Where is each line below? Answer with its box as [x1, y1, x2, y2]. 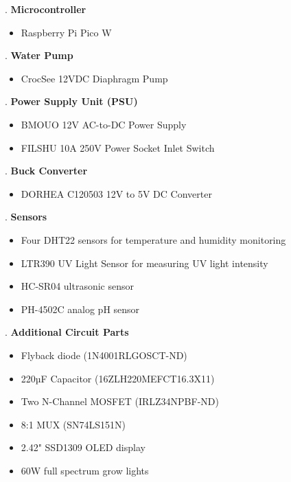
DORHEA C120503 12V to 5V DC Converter [21, 186, 212, 200]
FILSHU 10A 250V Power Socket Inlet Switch [21, 140, 215, 154]
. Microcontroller [5, 2, 86, 16]
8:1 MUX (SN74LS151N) [21, 417, 126, 431]
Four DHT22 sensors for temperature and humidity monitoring [21, 232, 286, 246]
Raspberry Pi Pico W [21, 25, 112, 39]
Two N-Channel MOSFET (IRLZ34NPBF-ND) [21, 394, 219, 409]
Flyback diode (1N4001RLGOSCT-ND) [21, 347, 187, 362]
